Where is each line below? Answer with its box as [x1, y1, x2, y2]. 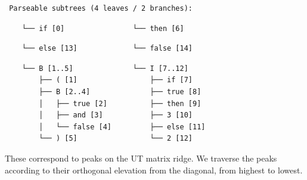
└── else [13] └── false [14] [21, 44, 193, 53]
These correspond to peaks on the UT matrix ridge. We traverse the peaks [5, 151, 277, 164]
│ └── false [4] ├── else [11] [39, 122, 206, 131]
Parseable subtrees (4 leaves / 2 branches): [9, 4, 193, 13]
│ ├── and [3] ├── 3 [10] [39, 111, 193, 120]
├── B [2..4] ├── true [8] [39, 87, 201, 96]
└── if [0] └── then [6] [21, 24, 184, 33]
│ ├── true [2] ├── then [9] [39, 99, 201, 108]
